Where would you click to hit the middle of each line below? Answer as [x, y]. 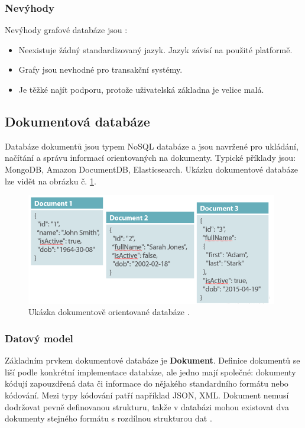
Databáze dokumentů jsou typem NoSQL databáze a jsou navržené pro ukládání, [152, 146]
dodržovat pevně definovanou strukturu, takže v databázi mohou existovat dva [147, 406]
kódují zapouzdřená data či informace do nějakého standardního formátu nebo [147, 383]
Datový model [39, 338]
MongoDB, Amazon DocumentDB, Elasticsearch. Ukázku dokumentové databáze [152, 169]
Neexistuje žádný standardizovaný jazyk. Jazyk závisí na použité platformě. [155, 49]
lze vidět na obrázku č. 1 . [51, 181]
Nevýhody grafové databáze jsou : [66, 30]
